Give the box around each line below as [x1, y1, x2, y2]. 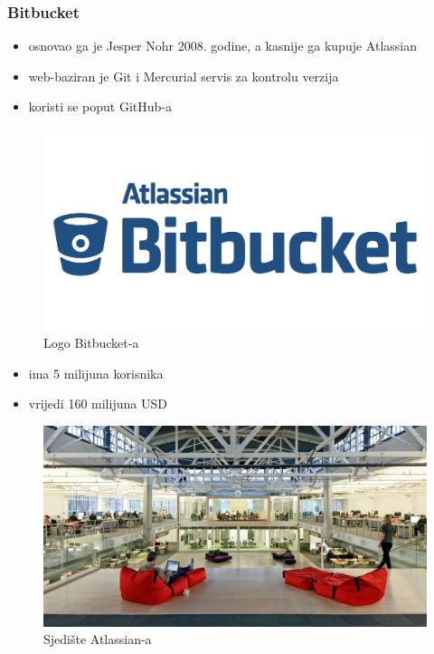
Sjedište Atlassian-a [43, 630, 152, 649]
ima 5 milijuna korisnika [28, 363, 164, 382]
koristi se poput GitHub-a [28, 97, 172, 116]
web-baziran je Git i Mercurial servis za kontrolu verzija [28, 66, 339, 85]
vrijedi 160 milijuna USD [28, 394, 167, 413]
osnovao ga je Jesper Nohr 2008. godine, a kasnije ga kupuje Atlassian [28, 36, 418, 55]
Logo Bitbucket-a [43, 332, 139, 351]
